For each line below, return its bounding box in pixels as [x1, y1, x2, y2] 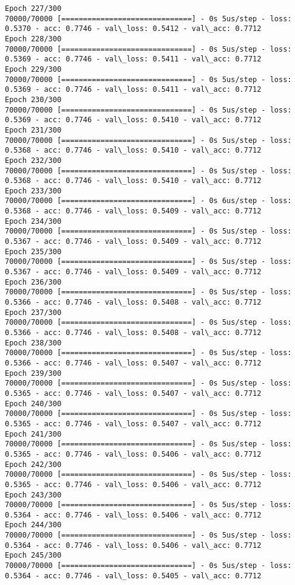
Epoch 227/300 [5, 4, 62, 13]
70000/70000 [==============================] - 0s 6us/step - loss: [5, 196, 292, 206]
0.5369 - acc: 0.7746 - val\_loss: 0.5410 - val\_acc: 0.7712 [5, 116, 262, 125]
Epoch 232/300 [5, 156, 62, 165]
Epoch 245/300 [5, 551, 62, 560]
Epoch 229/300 [5, 64, 62, 74]
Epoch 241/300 [5, 429, 62, 438]
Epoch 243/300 [5, 490, 62, 499]
